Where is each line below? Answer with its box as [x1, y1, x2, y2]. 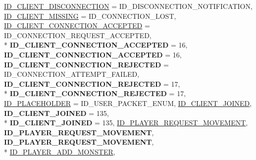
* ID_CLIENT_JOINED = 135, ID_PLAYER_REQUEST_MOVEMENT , [4, 117, 248, 128]
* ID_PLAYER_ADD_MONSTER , [4, 146, 115, 157]
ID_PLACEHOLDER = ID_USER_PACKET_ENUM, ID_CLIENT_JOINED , [4, 98, 252, 108]
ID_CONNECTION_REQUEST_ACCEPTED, [4, 30, 152, 40]
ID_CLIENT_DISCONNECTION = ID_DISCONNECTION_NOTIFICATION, [4, 1, 253, 11]
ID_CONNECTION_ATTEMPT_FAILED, [4, 69, 140, 79]
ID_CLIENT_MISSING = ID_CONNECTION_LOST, [4, 10, 176, 21]
